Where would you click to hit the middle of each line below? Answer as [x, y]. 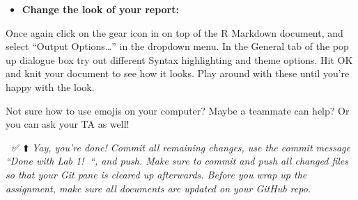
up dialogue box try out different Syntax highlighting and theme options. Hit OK [179, 59]
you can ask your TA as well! [68, 124]
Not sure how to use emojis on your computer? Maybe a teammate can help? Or [178, 110]
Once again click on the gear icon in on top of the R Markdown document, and [174, 32]
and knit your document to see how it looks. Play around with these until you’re [178, 73]
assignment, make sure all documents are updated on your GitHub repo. [158, 188]
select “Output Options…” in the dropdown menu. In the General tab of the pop [177, 46]
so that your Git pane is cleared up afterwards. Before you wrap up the [156, 174]
